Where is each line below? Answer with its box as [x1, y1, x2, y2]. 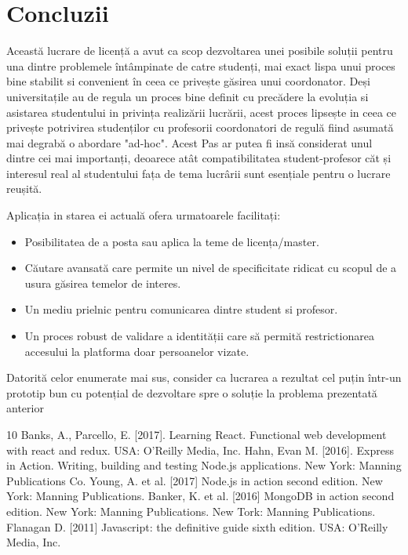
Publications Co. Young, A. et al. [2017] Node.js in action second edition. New [6, 472, 383, 488]
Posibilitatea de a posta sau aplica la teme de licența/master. [24, 233, 319, 249]
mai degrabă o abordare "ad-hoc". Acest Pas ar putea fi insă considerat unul [6, 134, 373, 151]
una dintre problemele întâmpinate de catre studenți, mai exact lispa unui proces [6, 57, 395, 74]
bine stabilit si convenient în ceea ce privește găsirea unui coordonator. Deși [6, 73, 370, 89]
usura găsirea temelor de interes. [24, 274, 181, 291]
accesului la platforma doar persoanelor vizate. [24, 343, 250, 359]
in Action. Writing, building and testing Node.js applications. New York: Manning [6, 457, 402, 473]
